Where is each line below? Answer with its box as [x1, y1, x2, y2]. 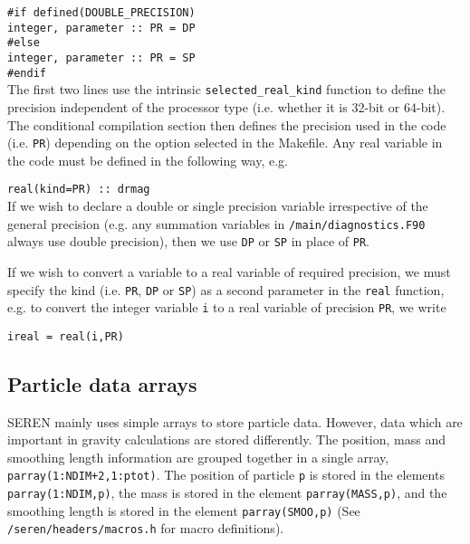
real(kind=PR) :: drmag [7, 183, 150, 196]
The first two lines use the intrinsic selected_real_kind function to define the [7, 80, 446, 99]
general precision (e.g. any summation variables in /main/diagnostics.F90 [7, 214, 426, 233]
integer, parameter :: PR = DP [7, 21, 196, 34]
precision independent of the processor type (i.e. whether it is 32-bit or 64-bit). [7, 97, 446, 116]
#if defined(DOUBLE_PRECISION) [7, 6, 196, 19]
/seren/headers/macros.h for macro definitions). [7, 519, 284, 538]
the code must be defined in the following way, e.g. [7, 150, 289, 169]
